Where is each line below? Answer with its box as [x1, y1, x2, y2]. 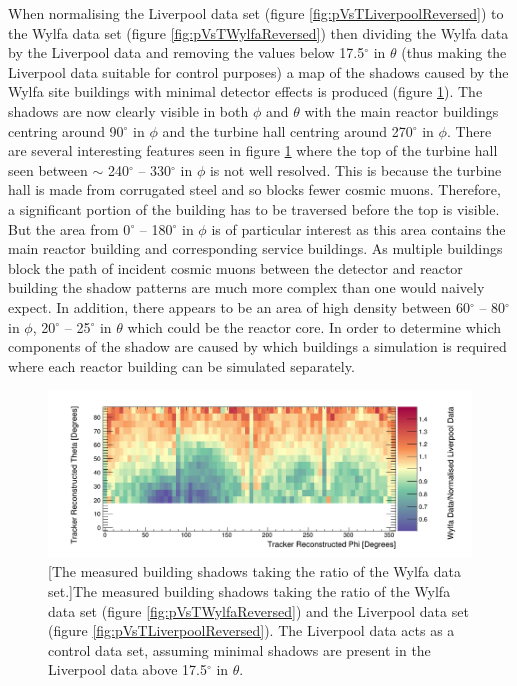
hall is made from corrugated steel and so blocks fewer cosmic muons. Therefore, [8, 179, 501, 200]
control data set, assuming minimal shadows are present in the [48, 639, 431, 660]
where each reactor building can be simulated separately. [8, 355, 355, 376]
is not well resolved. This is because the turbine [209, 159, 502, 180]
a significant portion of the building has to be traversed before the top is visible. [8, 198, 500, 219]
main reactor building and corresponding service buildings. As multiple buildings [8, 238, 503, 259]
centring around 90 [8, 120, 124, 141]
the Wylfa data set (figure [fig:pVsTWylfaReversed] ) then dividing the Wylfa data [8, 22, 509, 43]
